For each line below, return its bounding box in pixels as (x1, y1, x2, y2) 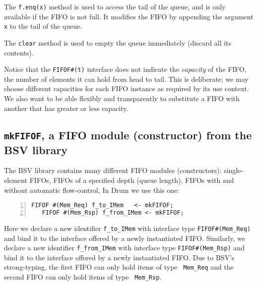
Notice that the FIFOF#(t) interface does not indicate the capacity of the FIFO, (4, 64, 247, 74)
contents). (4, 47, 34, 57)
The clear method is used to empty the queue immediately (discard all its (4, 37, 232, 48)
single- (224, 165, 244, 175)
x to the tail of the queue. (4, 21, 82, 31)
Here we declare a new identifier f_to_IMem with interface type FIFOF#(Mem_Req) (4, 223, 251, 233)
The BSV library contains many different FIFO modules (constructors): (4, 165, 222, 175)
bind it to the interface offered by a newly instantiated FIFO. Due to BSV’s (4, 252, 235, 262)
